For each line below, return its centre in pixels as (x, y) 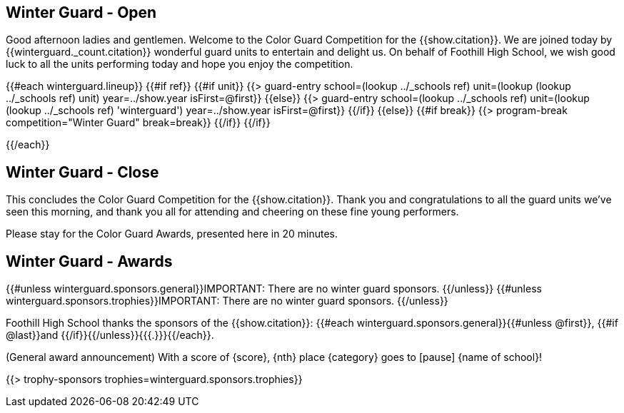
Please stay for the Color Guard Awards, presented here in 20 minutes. (172, 234)
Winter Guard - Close (82, 172)
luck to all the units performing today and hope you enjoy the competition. (180, 64)
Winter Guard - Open (81, 12)
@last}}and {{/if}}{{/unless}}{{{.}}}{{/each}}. (110, 335)
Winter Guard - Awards (89, 261)
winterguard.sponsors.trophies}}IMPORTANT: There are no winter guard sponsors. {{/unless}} (227, 301)
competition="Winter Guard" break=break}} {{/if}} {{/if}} (138, 123)
